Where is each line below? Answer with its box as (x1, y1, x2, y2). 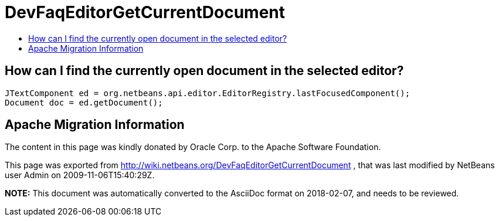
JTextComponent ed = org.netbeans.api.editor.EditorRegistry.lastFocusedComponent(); (5, 88, 410, 98)
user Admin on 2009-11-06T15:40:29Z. (5, 170, 155, 181)
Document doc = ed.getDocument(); (5, 97, 163, 107)
